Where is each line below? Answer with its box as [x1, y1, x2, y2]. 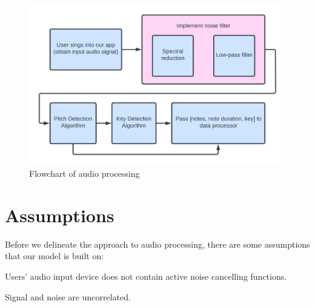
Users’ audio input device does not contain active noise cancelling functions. [5, 269, 287, 282]
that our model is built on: [5, 249, 104, 262]
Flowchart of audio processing [29, 167, 140, 180]
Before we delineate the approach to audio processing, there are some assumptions [5, 237, 310, 250]
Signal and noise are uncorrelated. [5, 290, 131, 303]
